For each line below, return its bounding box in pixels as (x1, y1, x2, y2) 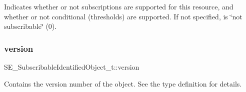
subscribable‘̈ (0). (4, 21, 57, 31)
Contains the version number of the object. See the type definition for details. (4, 78, 242, 89)
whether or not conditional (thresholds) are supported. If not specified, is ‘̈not (4, 11, 242, 21)
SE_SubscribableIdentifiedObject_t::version (4, 62, 139, 72)
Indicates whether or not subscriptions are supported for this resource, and (4, 1, 233, 11)
